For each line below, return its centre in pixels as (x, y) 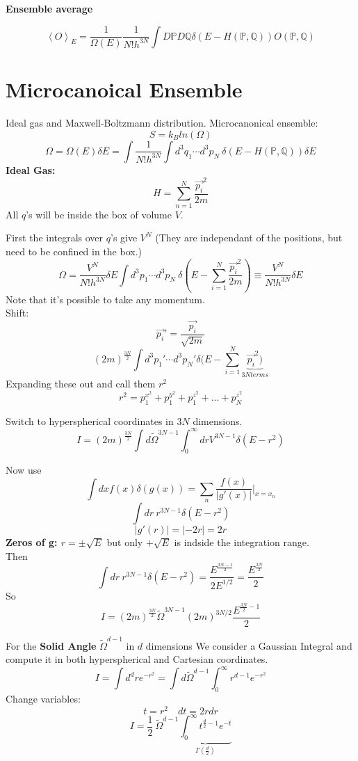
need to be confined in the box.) (74, 251)
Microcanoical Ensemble (124, 89)
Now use (24, 470)
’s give (124, 238)
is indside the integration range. (242, 542)
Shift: (17, 313)
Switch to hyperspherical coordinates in (90, 420)
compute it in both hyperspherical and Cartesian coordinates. (137, 659)
